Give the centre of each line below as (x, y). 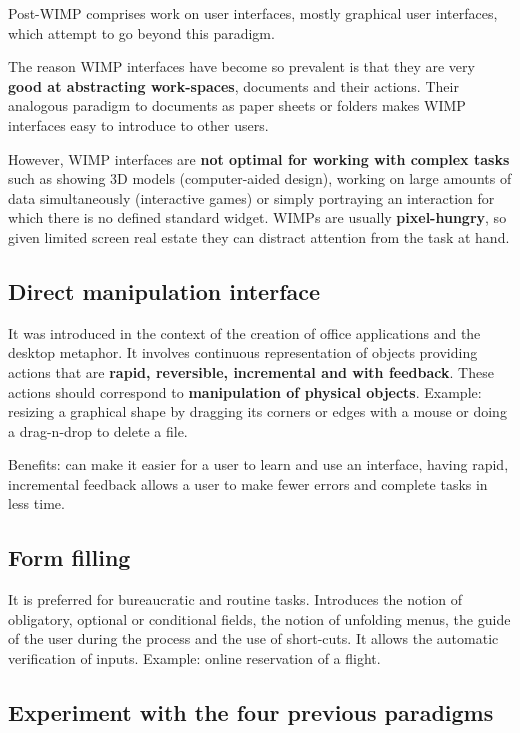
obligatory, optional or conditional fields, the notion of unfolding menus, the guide (259, 618)
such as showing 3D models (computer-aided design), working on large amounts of (260, 178)
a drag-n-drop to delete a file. (98, 430)
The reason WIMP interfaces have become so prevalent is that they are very (241, 66)
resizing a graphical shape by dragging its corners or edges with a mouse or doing (257, 411)
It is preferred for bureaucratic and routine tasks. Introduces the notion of (235, 599)
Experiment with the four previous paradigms (251, 712)
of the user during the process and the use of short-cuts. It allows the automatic (253, 638)
